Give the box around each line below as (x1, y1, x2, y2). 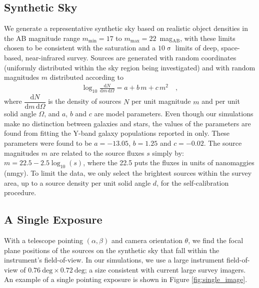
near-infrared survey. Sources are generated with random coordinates (25, 52, 236, 62)
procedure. (4, 187, 36, 198)
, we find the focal (188, 235, 243, 245)
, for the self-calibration (156, 177, 229, 188)
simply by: (152, 147, 184, 158)
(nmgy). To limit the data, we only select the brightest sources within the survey (4, 167, 252, 178)
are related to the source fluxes (49, 147, 144, 158)
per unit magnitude (131, 96, 191, 106)
